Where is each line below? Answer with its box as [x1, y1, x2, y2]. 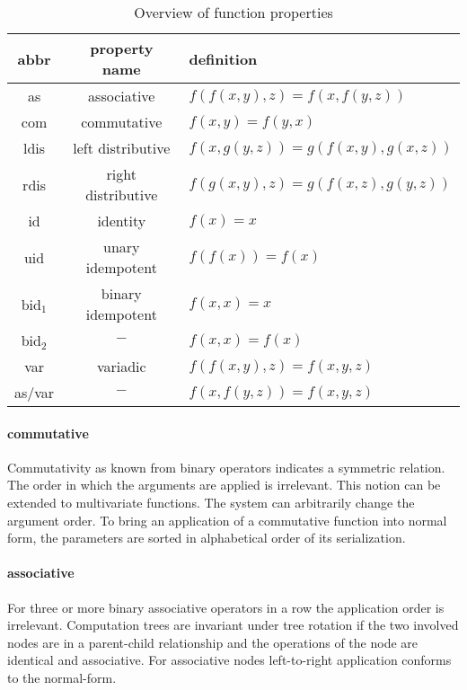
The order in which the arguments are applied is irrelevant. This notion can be [7, 475, 441, 494]
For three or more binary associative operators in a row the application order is [7, 597, 445, 616]
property [90, 38, 154, 58]
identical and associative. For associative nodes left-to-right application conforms [7, 650, 452, 669]
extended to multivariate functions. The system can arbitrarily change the [7, 492, 415, 511]
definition [189, 48, 258, 69]
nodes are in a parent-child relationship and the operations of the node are [7, 632, 419, 651]
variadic [96, 356, 146, 376]
